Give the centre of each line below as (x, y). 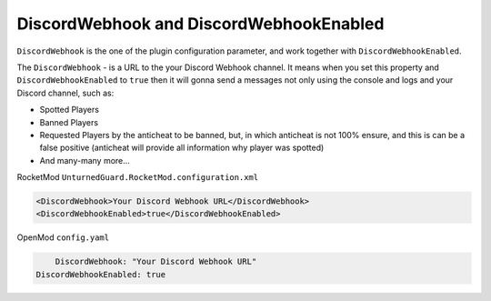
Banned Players (69, 122)
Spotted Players (70, 110)
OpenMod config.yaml (63, 237)
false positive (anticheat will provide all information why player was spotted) (182, 148)
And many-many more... (85, 160)
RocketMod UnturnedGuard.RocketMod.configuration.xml (138, 177)
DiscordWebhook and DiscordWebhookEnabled (200, 24)
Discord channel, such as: (65, 93)
